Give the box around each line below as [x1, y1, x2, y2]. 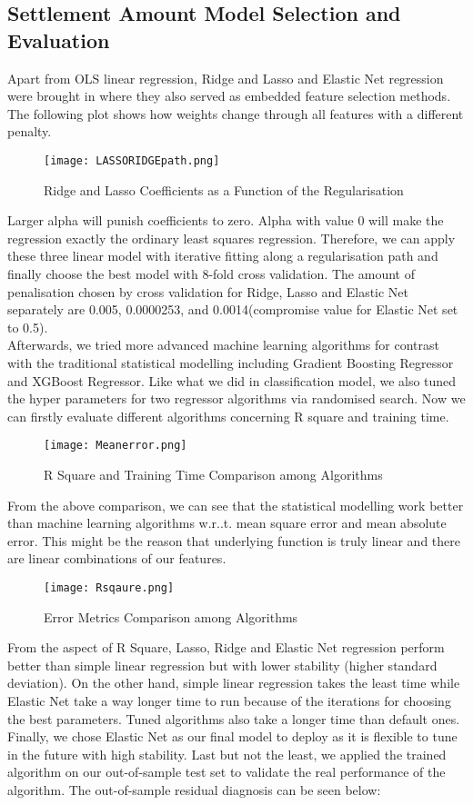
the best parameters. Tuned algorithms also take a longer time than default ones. [7, 709, 460, 728]
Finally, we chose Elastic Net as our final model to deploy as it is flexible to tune [7, 727, 458, 746]
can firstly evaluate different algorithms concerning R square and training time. [7, 406, 449, 425]
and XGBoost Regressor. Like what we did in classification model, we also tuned [7, 371, 457, 390]
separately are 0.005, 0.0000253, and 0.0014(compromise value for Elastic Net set [7, 300, 458, 319]
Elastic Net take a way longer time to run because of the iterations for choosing [7, 691, 451, 710]
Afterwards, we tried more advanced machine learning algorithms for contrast [7, 335, 439, 354]
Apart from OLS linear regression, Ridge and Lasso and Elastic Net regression [7, 68, 444, 87]
